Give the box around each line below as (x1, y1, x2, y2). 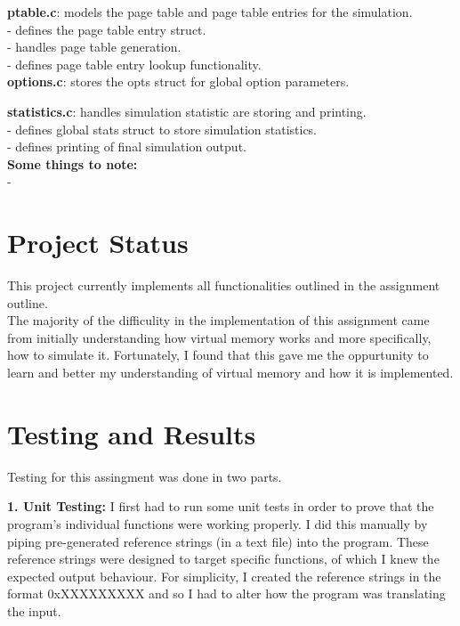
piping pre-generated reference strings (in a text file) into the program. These (7, 532, 429, 550)
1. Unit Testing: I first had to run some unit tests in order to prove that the (7, 497, 434, 516)
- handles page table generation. (7, 37, 182, 56)
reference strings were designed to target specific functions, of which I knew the (7, 549, 440, 568)
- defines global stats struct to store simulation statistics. (7, 119, 318, 138)
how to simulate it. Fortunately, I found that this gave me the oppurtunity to (7, 346, 429, 364)
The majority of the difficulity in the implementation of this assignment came (7, 311, 430, 329)
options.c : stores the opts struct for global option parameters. (7, 72, 350, 91)
